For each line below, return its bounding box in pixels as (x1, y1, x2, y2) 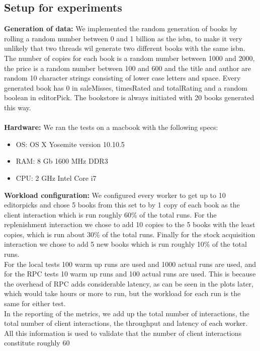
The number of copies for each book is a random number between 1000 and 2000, (4, 52, 255, 63)
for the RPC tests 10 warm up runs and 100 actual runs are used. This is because (4, 268, 256, 279)
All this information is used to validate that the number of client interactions (4, 327, 242, 338)
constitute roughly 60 (4, 337, 70, 348)
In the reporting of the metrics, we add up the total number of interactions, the (4, 308, 249, 318)
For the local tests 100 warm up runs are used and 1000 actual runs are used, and (4, 258, 256, 269)
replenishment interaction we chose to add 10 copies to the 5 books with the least (4, 219, 255, 230)
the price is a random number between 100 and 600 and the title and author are (4, 62, 251, 73)
